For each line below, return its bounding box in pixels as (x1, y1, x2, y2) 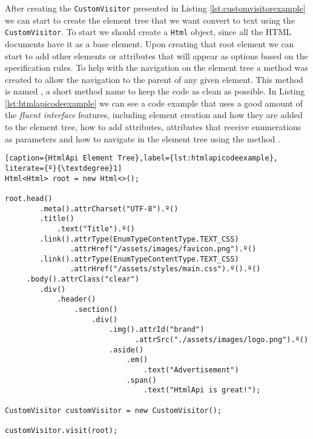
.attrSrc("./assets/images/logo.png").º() (134, 335, 309, 345)
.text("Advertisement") (143, 366, 239, 375)
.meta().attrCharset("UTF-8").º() (39, 204, 179, 213)
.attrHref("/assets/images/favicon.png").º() (70, 245, 257, 254)
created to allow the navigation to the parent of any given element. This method (5, 73, 303, 85)
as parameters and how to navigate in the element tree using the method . (5, 132, 280, 145)
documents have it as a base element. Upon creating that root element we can (5, 37, 294, 50)
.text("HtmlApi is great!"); (143, 386, 261, 395)
